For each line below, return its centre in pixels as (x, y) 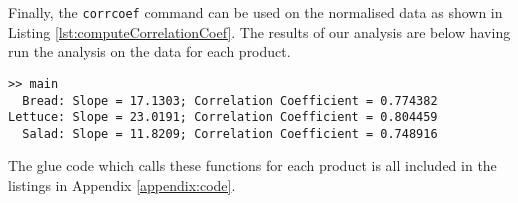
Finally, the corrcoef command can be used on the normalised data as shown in (255, 12)
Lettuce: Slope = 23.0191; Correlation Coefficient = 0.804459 (223, 117)
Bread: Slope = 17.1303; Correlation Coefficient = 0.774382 (230, 100)
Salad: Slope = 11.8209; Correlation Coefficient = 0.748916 (230, 133)
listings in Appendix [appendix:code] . (122, 185)
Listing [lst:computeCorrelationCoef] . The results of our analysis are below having (259, 31)
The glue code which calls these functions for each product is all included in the (252, 165)
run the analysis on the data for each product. (149, 51)
